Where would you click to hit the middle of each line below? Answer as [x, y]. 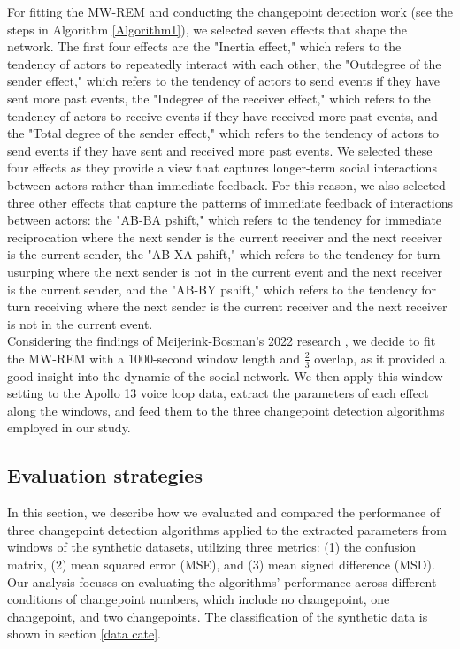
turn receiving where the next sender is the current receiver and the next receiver [227, 306]
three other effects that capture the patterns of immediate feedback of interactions [230, 202]
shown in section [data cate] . [84, 634]
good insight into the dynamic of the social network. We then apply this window [225, 375]
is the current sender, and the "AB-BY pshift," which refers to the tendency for [222, 289]
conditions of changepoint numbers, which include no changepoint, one [199, 599]
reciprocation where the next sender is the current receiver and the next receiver [225, 237]
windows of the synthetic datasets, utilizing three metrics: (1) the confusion [212, 547]
